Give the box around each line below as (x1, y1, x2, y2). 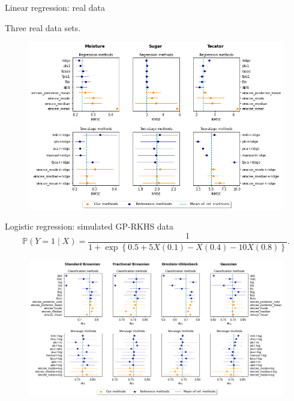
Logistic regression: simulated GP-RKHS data (5, 220, 174, 233)
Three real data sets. (5, 21, 81, 34)
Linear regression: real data (5, 1, 105, 13)
